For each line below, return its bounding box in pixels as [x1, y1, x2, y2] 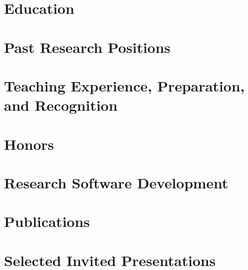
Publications [4, 211, 90, 231]
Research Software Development [4, 172, 228, 192]
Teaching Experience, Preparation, [4, 75, 245, 95]
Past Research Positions [4, 37, 171, 57]
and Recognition [4, 95, 118, 115]
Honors [4, 134, 54, 154]
